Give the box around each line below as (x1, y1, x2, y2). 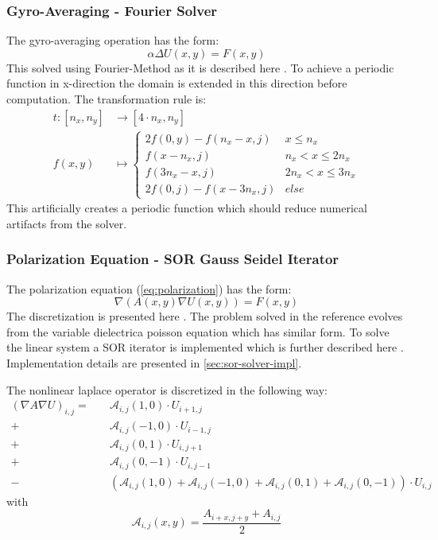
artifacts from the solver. (6, 215, 127, 231)
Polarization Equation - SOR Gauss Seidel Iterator (6, 249, 339, 269)
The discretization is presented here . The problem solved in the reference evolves (6, 308, 403, 324)
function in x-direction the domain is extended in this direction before (6, 75, 347, 91)
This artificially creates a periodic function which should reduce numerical (6, 200, 367, 216)
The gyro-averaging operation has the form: (6, 32, 219, 49)
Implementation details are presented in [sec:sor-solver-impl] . (6, 355, 302, 371)
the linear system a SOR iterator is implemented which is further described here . (6, 339, 404, 355)
